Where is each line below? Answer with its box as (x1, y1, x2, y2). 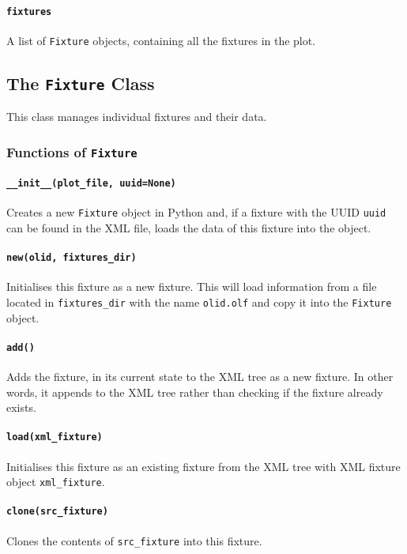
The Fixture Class (6, 70, 155, 95)
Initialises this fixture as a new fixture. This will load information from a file (6, 278, 377, 295)
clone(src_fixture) (6, 506, 108, 518)
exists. (6, 399, 36, 416)
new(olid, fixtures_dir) (6, 252, 137, 263)
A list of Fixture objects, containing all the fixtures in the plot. (6, 32, 316, 48)
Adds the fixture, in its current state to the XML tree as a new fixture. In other (6, 367, 394, 384)
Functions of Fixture (6, 141, 138, 161)
